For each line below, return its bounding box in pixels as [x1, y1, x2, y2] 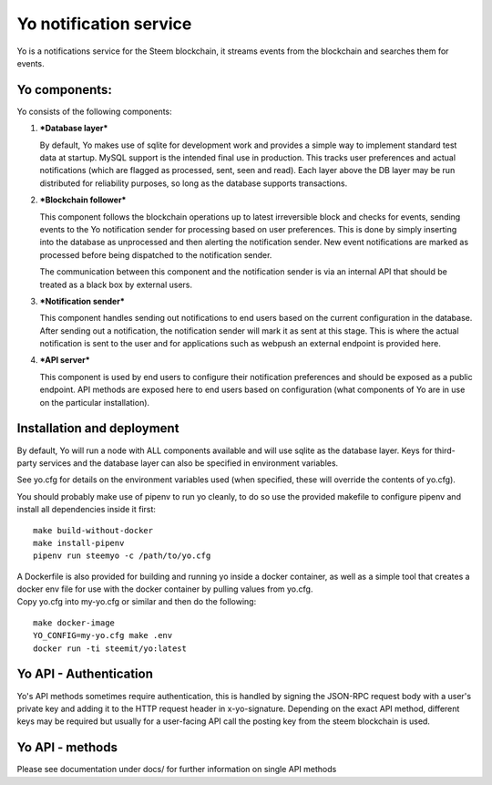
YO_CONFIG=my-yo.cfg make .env [33, 630, 173, 641]
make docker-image [33, 617, 116, 628]
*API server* [39, 355, 90, 366]
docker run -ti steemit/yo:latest [33, 643, 187, 654]
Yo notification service [16, 14, 192, 34]
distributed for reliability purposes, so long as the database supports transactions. [39, 178, 348, 189]
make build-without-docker [33, 525, 154, 535]
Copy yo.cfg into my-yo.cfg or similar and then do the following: [16, 596, 257, 607]
